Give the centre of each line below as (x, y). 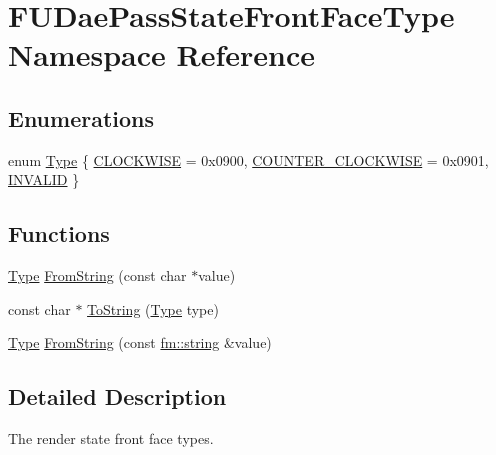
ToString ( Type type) (153, 308)
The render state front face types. (111, 438)
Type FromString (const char (97, 275)
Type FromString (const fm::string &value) (140, 342)
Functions (59, 233)
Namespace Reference (161, 54)
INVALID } (44, 179)
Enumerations (81, 117)
